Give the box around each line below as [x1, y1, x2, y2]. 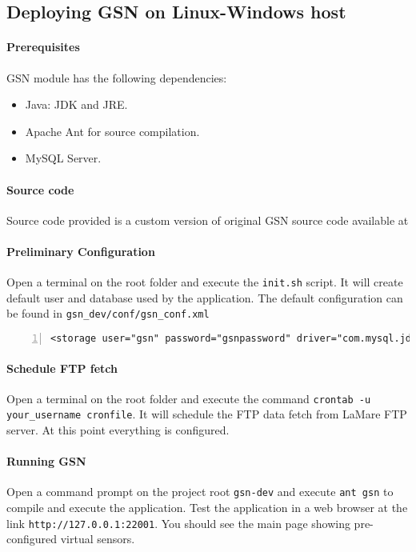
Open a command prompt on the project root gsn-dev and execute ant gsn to [6, 483, 394, 500]
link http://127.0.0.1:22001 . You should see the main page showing [6, 514, 350, 531]
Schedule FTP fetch [6, 359, 118, 376]
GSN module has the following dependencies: [6, 69, 227, 86]
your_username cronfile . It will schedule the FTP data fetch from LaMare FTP [6, 406, 407, 422]
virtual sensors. [60, 530, 135, 547]
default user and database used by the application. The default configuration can [6, 289, 403, 306]
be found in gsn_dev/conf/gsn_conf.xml [6, 305, 210, 322]
